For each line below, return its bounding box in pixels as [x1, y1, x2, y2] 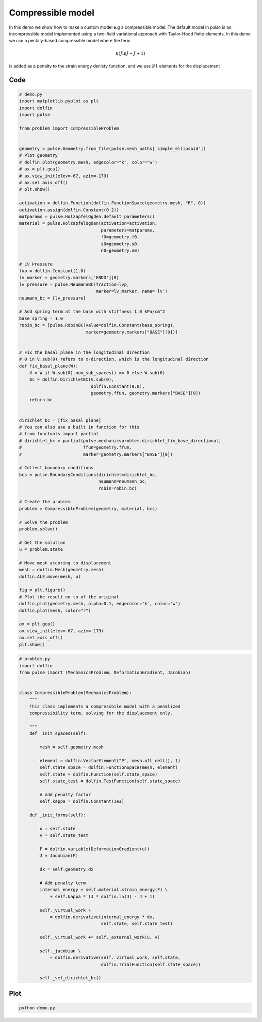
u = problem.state [19, 546, 63, 552]
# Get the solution [19, 540, 65, 545]
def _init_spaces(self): [29, 731, 89, 736]
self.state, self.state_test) [101, 921, 173, 926]
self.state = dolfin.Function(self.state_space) [39, 772, 158, 777]
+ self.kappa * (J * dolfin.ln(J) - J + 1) [49, 893, 155, 899]
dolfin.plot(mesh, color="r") [19, 608, 91, 613]
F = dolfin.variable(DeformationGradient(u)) [39, 846, 150, 852]
